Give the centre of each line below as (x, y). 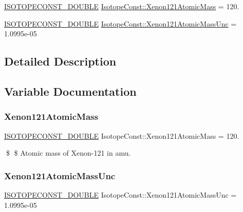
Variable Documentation (70, 91)
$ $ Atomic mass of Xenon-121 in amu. (68, 153)
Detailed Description (60, 61)
